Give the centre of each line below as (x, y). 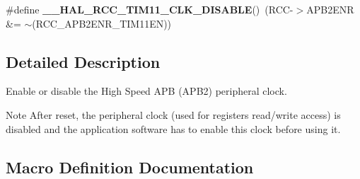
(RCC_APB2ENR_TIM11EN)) (102, 23)
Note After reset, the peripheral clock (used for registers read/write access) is (173, 114)
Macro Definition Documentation (130, 167)
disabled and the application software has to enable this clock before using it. (173, 128)
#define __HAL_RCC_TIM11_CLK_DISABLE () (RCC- (150, 9)
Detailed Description (83, 61)
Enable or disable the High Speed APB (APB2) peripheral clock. (146, 91)
